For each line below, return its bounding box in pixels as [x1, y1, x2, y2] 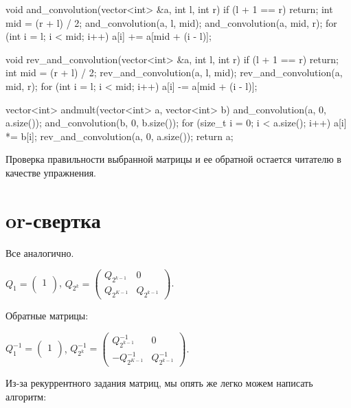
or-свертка [5, 205, 101, 234]
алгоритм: [5, 389, 47, 403]
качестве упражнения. [5, 165, 96, 179]
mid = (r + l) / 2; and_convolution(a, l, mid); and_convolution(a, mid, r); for [5, 15, 337, 30]
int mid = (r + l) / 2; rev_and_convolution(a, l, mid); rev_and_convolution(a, [5, 65, 343, 80]
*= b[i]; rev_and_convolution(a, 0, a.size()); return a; [5, 128, 234, 143]
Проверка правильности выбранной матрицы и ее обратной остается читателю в [5, 152, 341, 166]
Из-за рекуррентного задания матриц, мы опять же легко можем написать [5, 376, 313, 390]
